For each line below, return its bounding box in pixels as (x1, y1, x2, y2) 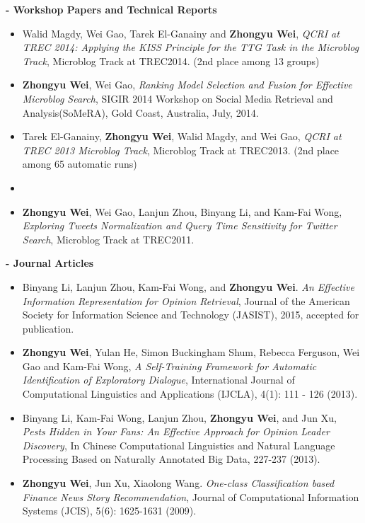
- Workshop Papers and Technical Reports (6, 2, 217, 16)
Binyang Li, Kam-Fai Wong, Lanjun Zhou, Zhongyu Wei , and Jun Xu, (22, 410, 337, 425)
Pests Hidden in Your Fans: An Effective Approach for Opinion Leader (22, 424, 330, 439)
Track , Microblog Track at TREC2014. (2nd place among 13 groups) (22, 53, 320, 68)
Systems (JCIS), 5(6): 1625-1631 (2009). (22, 503, 197, 518)
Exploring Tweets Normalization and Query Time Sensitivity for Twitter (22, 218, 337, 233)
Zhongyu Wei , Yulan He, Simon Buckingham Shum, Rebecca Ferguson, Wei (22, 345, 360, 360)
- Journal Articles (6, 255, 94, 270)
